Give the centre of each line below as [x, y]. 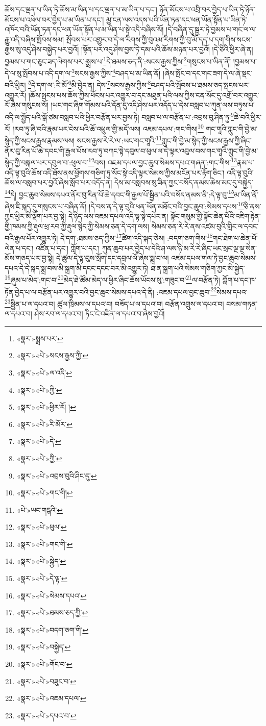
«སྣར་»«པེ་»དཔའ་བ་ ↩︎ [46, 715]
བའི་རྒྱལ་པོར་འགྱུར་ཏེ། [31, 238]
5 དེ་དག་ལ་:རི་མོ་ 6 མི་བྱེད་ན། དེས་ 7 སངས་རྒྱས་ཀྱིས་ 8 [90, 84]
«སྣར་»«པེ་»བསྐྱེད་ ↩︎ [44, 647]
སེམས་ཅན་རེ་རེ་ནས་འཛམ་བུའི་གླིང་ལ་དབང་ [205, 226]
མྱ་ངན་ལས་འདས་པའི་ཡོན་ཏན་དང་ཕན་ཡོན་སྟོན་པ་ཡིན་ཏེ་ [177, 19]
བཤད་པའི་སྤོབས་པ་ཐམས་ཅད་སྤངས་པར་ [200, 85]
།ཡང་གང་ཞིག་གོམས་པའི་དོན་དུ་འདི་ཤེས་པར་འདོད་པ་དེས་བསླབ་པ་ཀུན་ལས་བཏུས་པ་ [153, 105]
